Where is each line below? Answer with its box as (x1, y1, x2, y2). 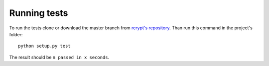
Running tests (9, 7, 68, 18)
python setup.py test (18, 43, 71, 49)
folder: (9, 31, 23, 37)
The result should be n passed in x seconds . (9, 54, 110, 60)
